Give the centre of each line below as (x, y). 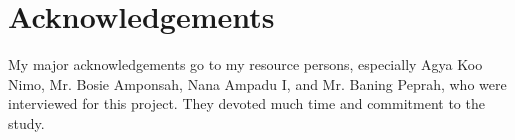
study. (26, 122)
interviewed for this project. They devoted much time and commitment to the (246, 103)
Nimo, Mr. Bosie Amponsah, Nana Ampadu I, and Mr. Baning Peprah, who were (257, 83)
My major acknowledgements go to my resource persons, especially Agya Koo (245, 64)
